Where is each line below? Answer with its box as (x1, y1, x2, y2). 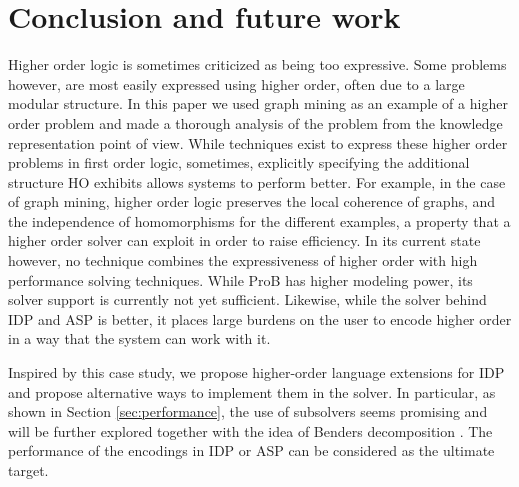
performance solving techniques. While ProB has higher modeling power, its (8, 269, 473, 290)
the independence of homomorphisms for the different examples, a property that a (8, 210, 511, 231)
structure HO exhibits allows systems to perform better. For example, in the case (8, 171, 506, 192)
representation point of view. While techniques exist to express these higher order (8, 132, 508, 153)
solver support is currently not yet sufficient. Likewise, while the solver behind (8, 289, 487, 310)
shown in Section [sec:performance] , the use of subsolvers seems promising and (8, 401, 488, 422)
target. (8, 460, 49, 480)
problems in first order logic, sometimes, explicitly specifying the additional (8, 152, 470, 173)
